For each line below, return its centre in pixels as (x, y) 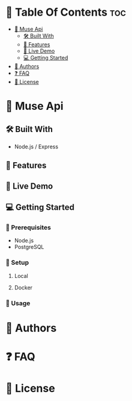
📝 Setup (17, 263)
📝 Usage (18, 303)
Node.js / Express (36, 147)
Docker (23, 287)
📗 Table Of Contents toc (66, 12)
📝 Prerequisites (28, 227)
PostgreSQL (29, 247)
